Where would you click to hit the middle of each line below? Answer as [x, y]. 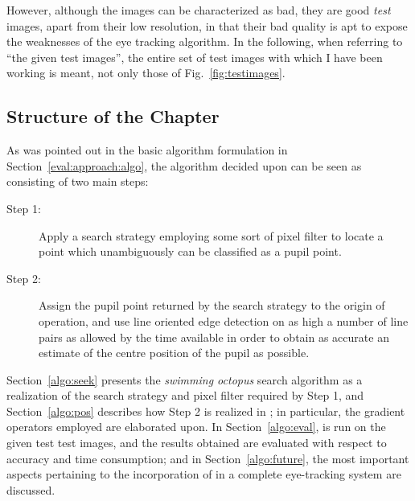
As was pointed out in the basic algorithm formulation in [147, 150]
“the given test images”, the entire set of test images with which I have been [195, 57]
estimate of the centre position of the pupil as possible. [174, 353]
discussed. [31, 489]
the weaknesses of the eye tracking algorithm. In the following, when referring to [205, 41]
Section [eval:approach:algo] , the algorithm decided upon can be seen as [184, 165]
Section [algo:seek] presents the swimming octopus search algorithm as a [185, 379]
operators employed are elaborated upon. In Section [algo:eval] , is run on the [196, 427]
